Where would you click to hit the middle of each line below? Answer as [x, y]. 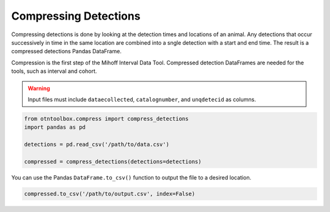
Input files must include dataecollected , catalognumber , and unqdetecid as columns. [142, 99]
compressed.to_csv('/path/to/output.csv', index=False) [110, 194]
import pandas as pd [55, 127]
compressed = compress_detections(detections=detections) [113, 161]
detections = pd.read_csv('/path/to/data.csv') [97, 145]
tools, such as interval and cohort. [54, 71]
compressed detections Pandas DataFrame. [66, 51]
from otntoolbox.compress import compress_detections [106, 119]
